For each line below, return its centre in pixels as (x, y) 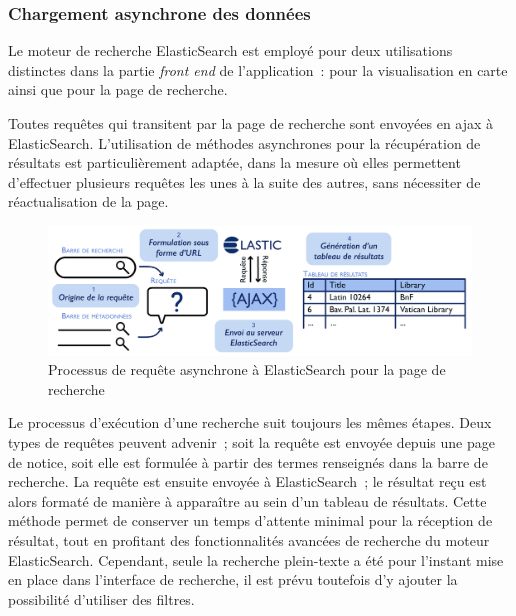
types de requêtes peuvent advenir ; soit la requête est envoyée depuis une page (251, 441)
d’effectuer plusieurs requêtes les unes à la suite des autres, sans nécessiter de (244, 181)
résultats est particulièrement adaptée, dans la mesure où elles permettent (234, 162)
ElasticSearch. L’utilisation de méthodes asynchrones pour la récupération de (244, 142)
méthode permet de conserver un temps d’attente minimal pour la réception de (250, 520)
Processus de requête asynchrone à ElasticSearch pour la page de (247, 369)
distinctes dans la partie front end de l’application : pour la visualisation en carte (258, 69)
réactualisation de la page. (88, 201)
